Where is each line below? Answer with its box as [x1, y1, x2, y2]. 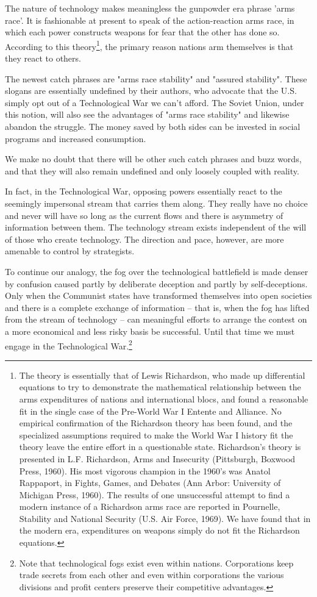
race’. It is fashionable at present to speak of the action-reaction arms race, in [5, 13, 294, 26]
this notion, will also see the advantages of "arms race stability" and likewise [5, 108, 290, 121]
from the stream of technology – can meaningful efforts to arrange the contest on [5, 313, 307, 326]
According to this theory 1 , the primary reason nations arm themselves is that [5, 38, 294, 52]
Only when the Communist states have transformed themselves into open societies [5, 289, 312, 302]
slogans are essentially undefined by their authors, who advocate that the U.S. [5, 84, 297, 97]
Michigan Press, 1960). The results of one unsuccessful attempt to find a [19, 488, 290, 501]
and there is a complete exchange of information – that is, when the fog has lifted [5, 301, 310, 313]
